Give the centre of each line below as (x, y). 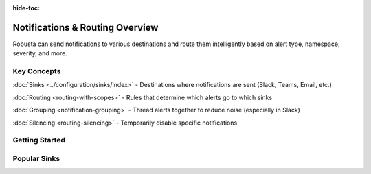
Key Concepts (37, 71)
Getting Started (39, 140)
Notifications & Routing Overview (86, 27)
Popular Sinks (36, 158)
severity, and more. (40, 53)
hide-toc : (26, 8)
